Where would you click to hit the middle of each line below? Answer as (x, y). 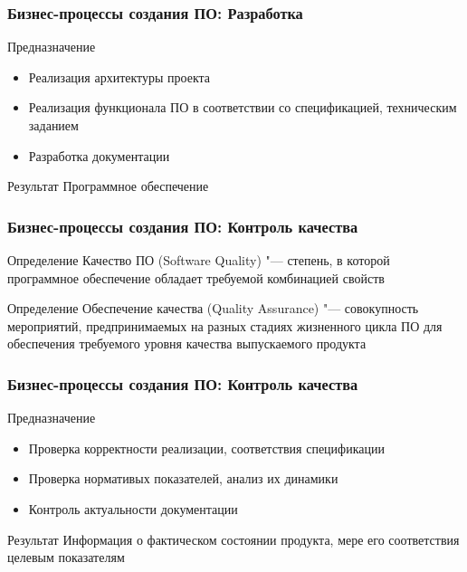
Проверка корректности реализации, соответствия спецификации (206, 448)
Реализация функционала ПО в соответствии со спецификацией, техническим (243, 107)
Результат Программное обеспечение (108, 186)
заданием (53, 125)
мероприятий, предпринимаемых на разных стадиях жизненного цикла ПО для (225, 325)
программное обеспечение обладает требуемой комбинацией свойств (196, 277)
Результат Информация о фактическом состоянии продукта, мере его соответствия (233, 539)
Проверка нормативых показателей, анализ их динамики (183, 478)
